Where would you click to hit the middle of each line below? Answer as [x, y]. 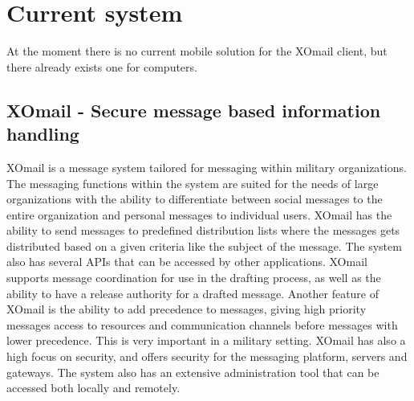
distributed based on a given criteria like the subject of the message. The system [204, 246]
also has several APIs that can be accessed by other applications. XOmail [187, 262]
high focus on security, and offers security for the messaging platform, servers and [207, 356]
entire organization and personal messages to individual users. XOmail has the [199, 214]
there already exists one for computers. [102, 66]
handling [43, 134]
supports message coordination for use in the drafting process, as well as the [194, 278]
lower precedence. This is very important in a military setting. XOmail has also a [206, 340]
